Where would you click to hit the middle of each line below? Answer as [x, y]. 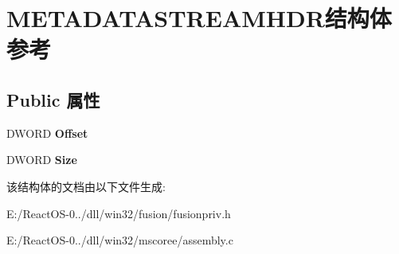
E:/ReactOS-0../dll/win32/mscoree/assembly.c [120, 240]
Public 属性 [53, 99]
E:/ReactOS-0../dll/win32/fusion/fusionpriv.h [119, 213]
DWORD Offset [47, 133]
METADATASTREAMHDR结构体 [199, 18]
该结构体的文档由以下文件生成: [86, 186]
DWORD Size [42, 160]
